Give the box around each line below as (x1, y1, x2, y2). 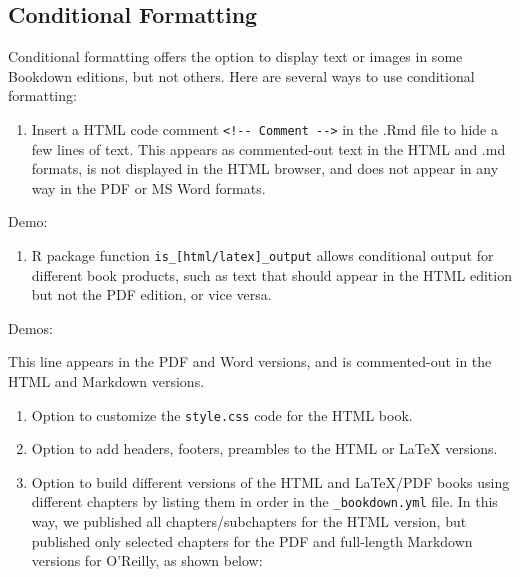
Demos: (8, 317, 53, 338)
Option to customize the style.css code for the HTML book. (31, 404, 413, 425)
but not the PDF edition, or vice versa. (31, 284, 272, 305)
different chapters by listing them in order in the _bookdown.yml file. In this (31, 491, 498, 512)
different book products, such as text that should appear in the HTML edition (31, 264, 512, 285)
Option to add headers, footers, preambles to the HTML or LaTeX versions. (31, 438, 498, 459)
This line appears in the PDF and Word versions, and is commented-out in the (8, 351, 492, 372)
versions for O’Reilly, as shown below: (31, 550, 263, 571)
